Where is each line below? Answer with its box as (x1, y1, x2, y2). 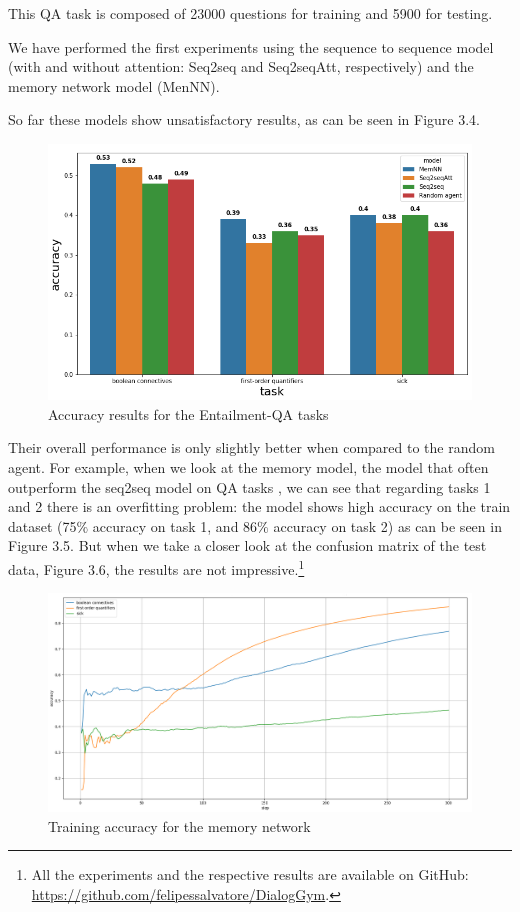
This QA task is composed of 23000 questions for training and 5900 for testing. (8, 3, 493, 23)
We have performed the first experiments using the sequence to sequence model (8, 36, 494, 57)
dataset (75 (8, 515, 77, 536)
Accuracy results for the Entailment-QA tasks (48, 403, 329, 424)
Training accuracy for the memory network (48, 815, 311, 836)
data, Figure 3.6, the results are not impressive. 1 (8, 555, 305, 579)
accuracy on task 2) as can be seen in (273, 515, 502, 536)
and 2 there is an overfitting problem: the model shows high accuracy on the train (8, 496, 511, 517)
